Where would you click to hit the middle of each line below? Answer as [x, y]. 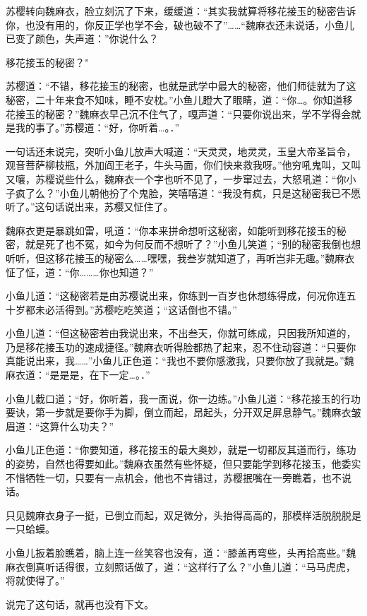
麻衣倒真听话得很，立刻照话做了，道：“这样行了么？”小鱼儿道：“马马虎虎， [181, 566]
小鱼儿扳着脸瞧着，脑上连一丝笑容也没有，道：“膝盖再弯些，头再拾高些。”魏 [181, 552]
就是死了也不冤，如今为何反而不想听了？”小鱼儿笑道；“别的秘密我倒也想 [193, 244]
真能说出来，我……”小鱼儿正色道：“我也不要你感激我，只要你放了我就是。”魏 [180, 361]
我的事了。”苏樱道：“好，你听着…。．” [97, 128]
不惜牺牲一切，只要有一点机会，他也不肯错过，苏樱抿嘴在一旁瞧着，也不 [174, 477]
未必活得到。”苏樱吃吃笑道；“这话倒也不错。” [136, 309]
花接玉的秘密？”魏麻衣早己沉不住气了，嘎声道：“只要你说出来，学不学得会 [179, 113]
